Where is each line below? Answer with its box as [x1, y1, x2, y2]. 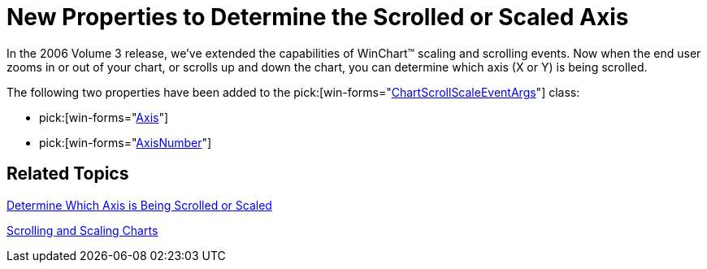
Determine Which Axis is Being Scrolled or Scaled [7, 197, 272, 212]
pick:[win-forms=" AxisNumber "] [39, 135, 212, 150]
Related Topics [7, 163, 129, 184]
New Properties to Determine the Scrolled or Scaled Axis [7, 3, 629, 31]
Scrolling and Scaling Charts [7, 223, 158, 237]
